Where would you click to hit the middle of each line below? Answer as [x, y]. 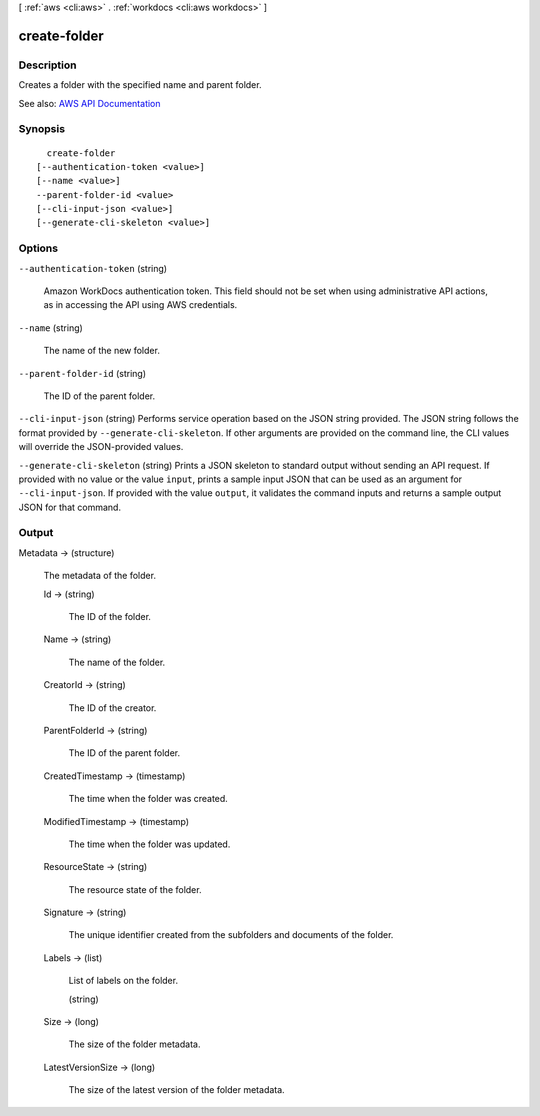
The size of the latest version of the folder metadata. [176, 1090]
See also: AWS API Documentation [89, 103]
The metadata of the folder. [100, 576]
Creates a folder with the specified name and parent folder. [140, 85]
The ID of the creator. [112, 707]
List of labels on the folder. [123, 981]
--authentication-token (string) [93, 268]
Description [47, 65]
